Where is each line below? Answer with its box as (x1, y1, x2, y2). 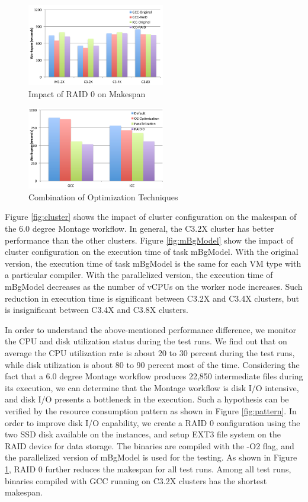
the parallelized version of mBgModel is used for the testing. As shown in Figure (5, 451, 297, 463)
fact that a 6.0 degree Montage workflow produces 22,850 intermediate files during (5, 370, 303, 382)
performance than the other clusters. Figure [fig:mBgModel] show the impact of (5, 234, 293, 246)
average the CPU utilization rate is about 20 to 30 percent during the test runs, (5, 347, 295, 359)
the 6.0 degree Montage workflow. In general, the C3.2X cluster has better (5, 222, 274, 235)
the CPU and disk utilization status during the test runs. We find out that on (5, 335, 287, 347)
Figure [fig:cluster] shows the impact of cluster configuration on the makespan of (5, 210, 297, 223)
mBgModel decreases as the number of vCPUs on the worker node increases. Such (5, 280, 303, 293)
